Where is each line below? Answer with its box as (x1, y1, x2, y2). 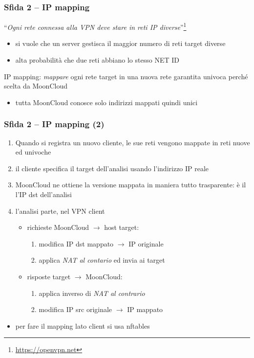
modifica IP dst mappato (39, 238, 114, 248)
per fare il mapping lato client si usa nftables (15, 320, 150, 331)
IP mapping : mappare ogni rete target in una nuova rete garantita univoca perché (4, 71, 248, 81)
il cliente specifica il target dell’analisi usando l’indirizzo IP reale (15, 163, 209, 173)
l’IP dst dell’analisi (15, 189, 72, 200)
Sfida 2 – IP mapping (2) (4, 118, 105, 130)
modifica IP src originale (39, 304, 112, 314)
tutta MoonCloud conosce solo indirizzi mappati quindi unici (15, 97, 198, 107)
